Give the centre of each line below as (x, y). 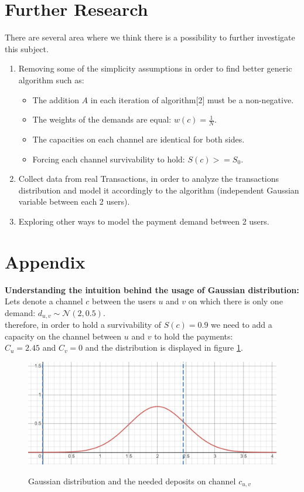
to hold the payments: (194, 336)
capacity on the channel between (63, 336)
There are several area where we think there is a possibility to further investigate (150, 37)
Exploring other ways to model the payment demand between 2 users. (144, 221)
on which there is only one (235, 301)
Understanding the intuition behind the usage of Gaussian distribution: (152, 289)
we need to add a (242, 325)
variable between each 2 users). (74, 201)
